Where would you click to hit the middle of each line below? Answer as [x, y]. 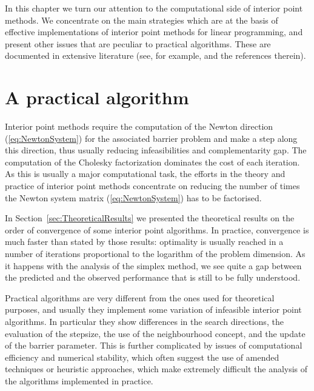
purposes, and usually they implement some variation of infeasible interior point [153, 309]
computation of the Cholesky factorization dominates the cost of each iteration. [152, 162]
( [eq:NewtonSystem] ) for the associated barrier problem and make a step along [151, 138]
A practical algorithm [97, 97]
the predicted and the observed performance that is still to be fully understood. [153, 277]
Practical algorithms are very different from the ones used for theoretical [140, 297]
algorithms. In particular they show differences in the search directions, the [144, 321]
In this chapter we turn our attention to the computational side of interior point [154, 8]
